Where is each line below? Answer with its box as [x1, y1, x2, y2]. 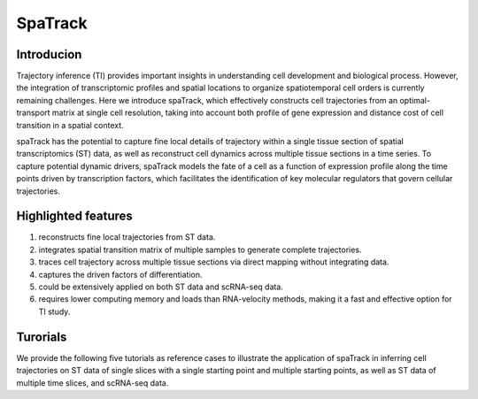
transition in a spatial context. [16, 119, 124, 130]
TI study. [38, 306, 71, 317]
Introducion [16, 47, 82, 62]
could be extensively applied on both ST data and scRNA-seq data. [38, 281, 283, 292]
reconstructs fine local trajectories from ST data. [38, 232, 216, 242]
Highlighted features [16, 209, 133, 224]
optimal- [399, 95, 431, 105]
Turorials [16, 329, 67, 344]
